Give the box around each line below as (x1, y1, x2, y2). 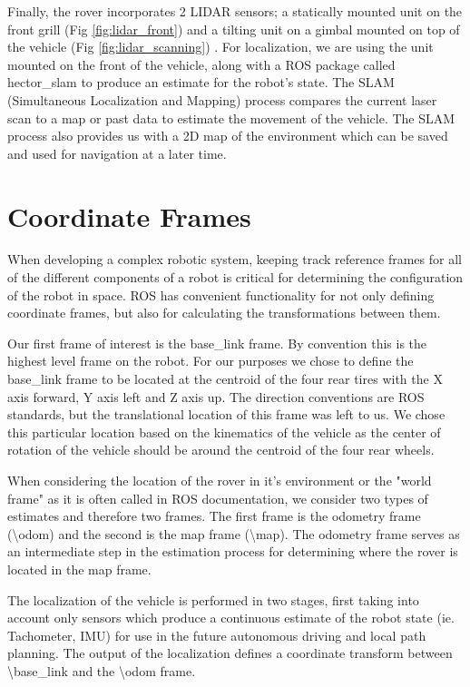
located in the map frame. (7, 559, 152, 578)
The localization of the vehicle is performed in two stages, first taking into (7, 590, 419, 609)
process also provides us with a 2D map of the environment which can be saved (7, 126, 448, 145)
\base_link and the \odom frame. (7, 661, 196, 680)
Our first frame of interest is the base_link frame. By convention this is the (7, 333, 427, 352)
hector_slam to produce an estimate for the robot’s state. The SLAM (7, 73, 395, 92)
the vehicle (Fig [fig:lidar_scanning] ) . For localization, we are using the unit (7, 37, 434, 56)
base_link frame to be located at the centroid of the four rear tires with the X (7, 369, 443, 388)
